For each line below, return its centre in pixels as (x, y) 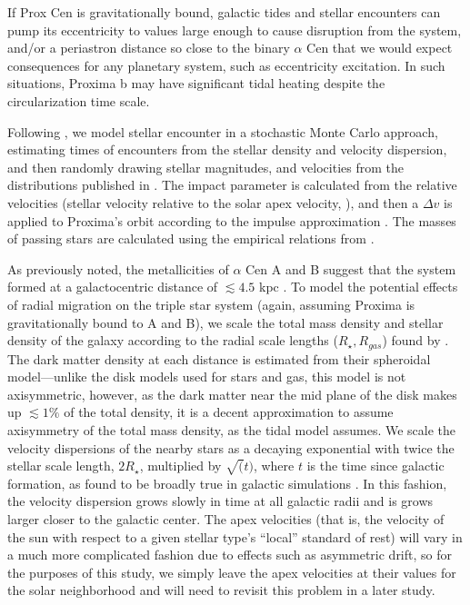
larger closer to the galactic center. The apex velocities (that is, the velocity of (226, 519)
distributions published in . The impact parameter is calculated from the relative (232, 185)
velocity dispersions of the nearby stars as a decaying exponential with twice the (231, 447)
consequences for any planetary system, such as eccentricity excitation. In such (226, 65)
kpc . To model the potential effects (359, 287)
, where (274, 466)
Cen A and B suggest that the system (351, 268)
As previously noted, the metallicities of (118, 268)
